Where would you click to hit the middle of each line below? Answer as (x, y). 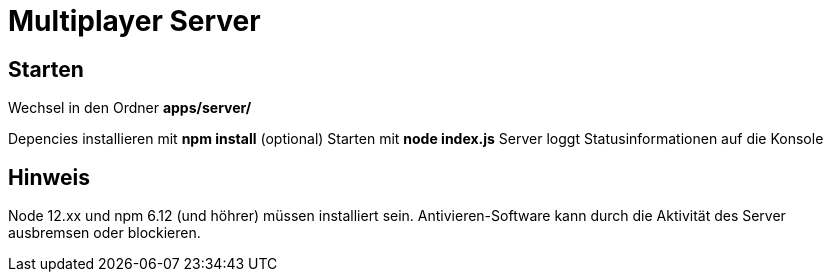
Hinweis (49, 177)
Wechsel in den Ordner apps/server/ (130, 108)
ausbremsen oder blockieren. (104, 233)
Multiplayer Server (134, 21)
